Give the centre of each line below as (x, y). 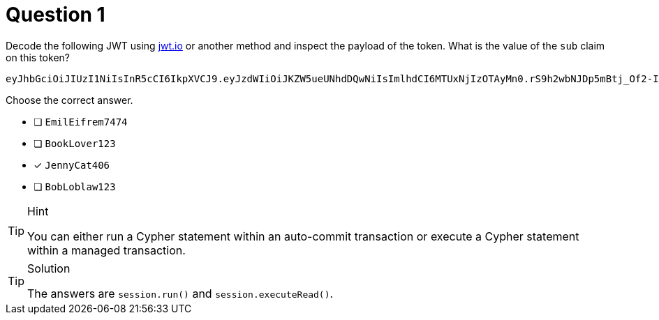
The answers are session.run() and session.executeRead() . (180, 293)
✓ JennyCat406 (72, 165)
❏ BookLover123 (75, 143)
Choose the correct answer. (69, 100)
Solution (49, 268)
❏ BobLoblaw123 (75, 186)
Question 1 (55, 15)
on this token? (38, 57)
